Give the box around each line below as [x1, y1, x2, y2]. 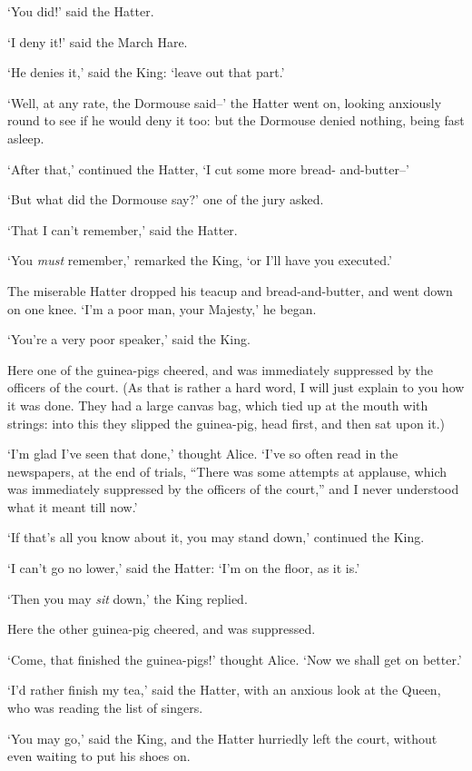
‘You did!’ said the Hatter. [7, 2, 154, 20]
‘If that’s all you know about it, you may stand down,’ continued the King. [7, 528, 425, 547]
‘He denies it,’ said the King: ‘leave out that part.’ [7, 63, 285, 82]
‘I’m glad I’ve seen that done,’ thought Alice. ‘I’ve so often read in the [7, 444, 398, 463]
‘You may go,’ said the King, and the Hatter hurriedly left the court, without [7, 728, 438, 747]
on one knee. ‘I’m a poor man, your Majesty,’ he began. [7, 299, 317, 318]
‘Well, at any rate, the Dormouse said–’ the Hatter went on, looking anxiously [7, 93, 442, 112]
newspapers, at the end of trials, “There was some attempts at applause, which [7, 461, 447, 480]
